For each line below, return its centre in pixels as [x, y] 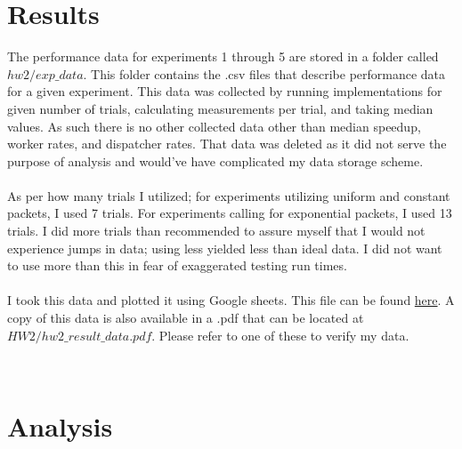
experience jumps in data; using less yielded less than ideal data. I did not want [225, 248]
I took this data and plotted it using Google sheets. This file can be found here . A [231, 300]
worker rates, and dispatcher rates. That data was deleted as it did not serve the [227, 144]
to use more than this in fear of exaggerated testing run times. [177, 265]
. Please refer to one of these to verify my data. [280, 335]
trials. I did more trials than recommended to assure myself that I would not [216, 231]
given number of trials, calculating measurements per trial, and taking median [220, 108]
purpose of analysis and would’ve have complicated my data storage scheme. [215, 160]
